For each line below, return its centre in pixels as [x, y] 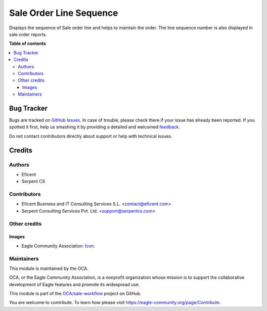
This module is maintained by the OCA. [49, 268]
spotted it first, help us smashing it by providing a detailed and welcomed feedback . [95, 127]
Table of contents [28, 44]
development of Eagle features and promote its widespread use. [75, 284]
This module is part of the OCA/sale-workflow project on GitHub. [75, 294]
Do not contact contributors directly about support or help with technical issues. [91, 136]
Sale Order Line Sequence [64, 13]
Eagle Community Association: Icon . [58, 246]
